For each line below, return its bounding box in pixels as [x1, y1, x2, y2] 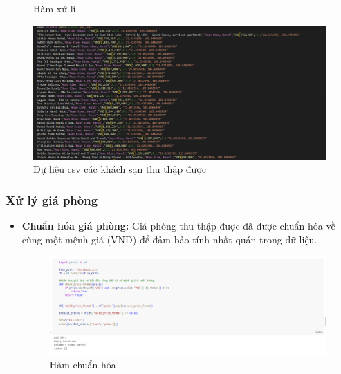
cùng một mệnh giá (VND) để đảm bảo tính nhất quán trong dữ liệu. [21, 232, 317, 246]
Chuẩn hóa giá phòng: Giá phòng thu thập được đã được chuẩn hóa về [21, 218, 335, 233]
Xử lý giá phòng [6, 191, 98, 208]
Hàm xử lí [33, 1, 76, 15]
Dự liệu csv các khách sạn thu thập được [33, 162, 207, 176]
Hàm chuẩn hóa [49, 357, 116, 371]
